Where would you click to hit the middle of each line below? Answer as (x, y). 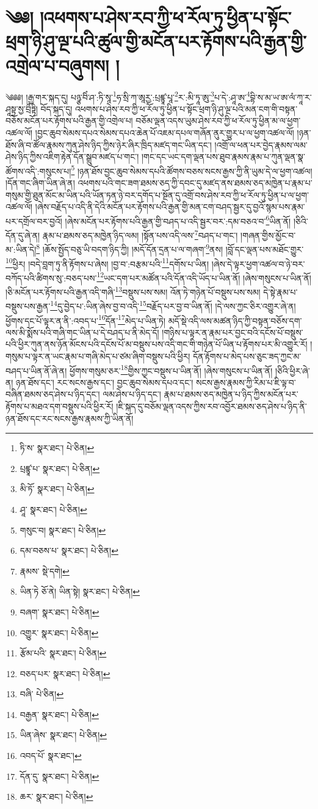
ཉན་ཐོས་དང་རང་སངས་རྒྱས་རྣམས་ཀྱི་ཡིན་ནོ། (70, 418)
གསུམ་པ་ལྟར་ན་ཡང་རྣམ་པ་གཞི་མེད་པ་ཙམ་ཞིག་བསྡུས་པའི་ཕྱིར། (98, 356)
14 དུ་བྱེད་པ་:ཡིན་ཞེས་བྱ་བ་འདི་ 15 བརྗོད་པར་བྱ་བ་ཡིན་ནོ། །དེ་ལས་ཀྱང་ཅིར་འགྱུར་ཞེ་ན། (173, 305)
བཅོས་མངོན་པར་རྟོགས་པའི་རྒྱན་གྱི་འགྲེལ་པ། (69, 121)
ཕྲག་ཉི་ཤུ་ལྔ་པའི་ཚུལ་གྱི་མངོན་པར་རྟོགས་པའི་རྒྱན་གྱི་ (156, 41)
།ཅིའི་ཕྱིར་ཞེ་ (292, 370)
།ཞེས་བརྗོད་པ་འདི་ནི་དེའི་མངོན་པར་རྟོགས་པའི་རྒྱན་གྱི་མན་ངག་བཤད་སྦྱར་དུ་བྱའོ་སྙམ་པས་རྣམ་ (170, 207)
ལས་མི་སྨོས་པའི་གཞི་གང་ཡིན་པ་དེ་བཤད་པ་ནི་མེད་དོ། (82, 332)
